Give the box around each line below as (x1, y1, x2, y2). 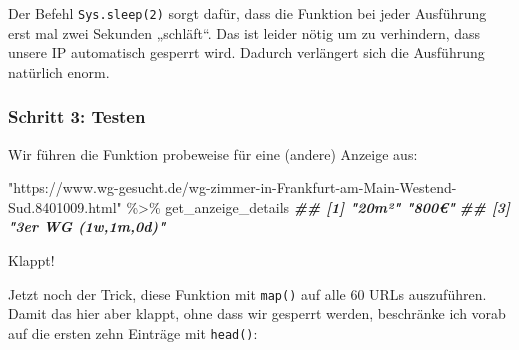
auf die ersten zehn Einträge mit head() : (8, 322, 258, 343)
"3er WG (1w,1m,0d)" (8, 216, 166, 237)
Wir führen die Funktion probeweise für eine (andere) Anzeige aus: (8, 143, 418, 164)
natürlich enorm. (8, 61, 110, 82)
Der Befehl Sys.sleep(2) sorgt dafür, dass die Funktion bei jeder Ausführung (8, 3, 487, 23)
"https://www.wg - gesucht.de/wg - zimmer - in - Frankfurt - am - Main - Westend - (8, 177, 457, 198)
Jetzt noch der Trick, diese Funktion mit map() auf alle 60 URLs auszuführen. (8, 283, 487, 304)
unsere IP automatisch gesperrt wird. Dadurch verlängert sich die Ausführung (8, 42, 485, 63)
